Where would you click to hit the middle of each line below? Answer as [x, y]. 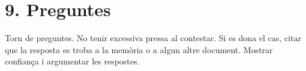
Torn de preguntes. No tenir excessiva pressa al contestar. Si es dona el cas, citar [153, 38]
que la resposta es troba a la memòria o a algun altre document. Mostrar [139, 49]
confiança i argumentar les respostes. [72, 61]
